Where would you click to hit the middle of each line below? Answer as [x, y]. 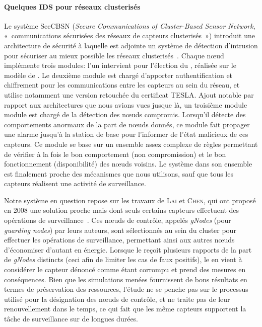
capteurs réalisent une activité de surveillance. [75, 183]
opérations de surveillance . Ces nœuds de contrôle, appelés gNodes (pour [118, 220]
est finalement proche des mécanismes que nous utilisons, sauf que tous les [119, 173]
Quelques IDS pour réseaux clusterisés [72, 6]
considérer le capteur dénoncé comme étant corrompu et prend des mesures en [125, 269]
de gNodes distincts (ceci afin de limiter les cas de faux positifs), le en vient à [123, 259]
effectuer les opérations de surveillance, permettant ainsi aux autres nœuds [119, 240]
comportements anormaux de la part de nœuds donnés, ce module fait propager [127, 124]
